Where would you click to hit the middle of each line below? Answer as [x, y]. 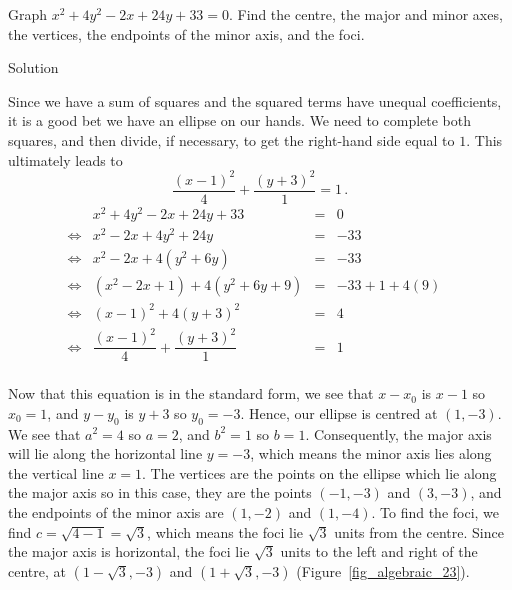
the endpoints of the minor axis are [116, 511]
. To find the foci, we [435, 511]
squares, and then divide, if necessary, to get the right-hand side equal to [231, 139]
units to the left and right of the [379, 551]
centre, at [37, 570]
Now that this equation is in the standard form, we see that [191, 393]
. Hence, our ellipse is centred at [339, 412]
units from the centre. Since [419, 531]
